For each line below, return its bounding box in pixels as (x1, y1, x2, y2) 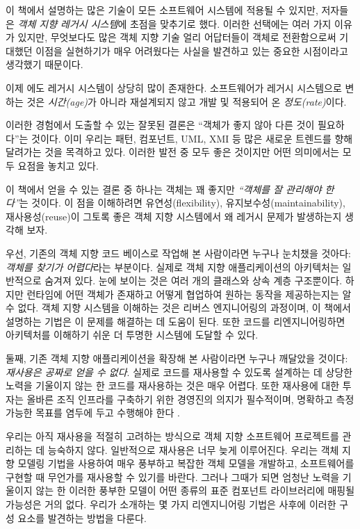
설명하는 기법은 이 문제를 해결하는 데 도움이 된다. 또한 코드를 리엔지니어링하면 (6, 314, 345, 328)
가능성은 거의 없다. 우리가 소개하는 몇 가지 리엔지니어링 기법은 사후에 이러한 (6, 497, 336, 511)
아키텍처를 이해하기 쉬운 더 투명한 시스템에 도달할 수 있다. (6, 327, 259, 342)
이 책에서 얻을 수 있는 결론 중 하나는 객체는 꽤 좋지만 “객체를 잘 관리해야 (6, 181, 322, 196)
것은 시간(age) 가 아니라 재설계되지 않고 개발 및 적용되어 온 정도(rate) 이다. (26, 94, 347, 108)
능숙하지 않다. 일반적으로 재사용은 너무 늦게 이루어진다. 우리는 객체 (47, 442, 339, 457)
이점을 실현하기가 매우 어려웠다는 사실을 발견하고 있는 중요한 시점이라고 (35, 43, 348, 58)
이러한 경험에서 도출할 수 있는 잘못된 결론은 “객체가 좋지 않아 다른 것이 (6, 117, 315, 132)
